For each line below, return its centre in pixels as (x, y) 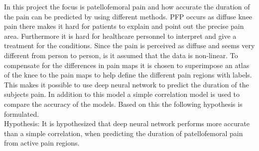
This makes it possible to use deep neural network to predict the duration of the (127, 84)
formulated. (22, 113)
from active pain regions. (42, 143)
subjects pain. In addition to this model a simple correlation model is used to (122, 94)
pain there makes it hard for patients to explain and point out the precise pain (124, 26)
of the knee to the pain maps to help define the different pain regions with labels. (128, 75)
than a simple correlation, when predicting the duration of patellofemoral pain (124, 133)
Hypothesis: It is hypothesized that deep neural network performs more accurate (127, 123)
